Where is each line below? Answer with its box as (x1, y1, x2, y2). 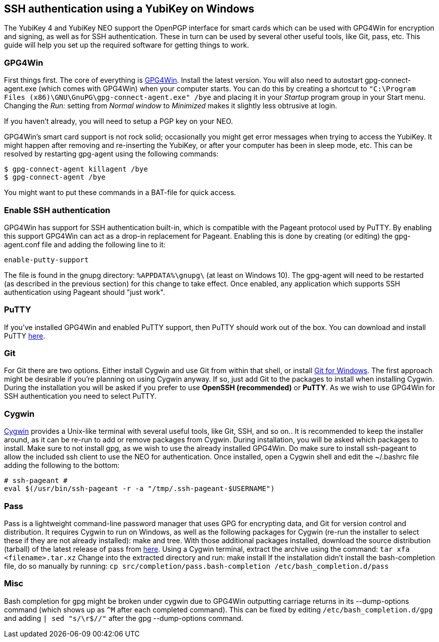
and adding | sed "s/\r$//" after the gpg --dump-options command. (4, 613, 243, 622)
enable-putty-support (4, 255, 89, 264)
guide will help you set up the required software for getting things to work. (4, 41, 249, 50)
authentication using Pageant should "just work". (4, 287, 165, 296)
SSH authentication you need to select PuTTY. (4, 392, 157, 401)
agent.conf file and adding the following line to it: (4, 240, 166, 249)
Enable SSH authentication (4, 205, 110, 215)
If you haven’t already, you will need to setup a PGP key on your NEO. (4, 117, 233, 126)
